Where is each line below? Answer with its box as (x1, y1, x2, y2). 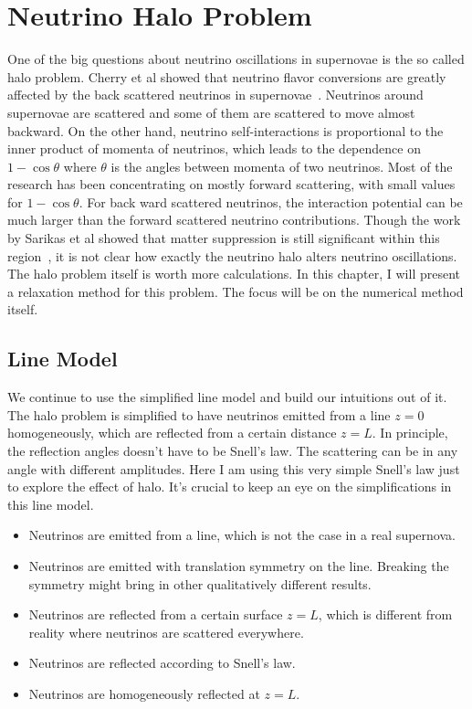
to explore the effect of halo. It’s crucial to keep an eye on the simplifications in (7, 477, 452, 496)
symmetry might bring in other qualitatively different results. (28, 574, 372, 593)
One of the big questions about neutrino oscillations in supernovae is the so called (7, 49, 465, 69)
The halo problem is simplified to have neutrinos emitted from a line (7, 405, 391, 424)
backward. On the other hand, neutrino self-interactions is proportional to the (7, 121, 444, 140)
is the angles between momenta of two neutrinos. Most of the (110, 156, 453, 175)
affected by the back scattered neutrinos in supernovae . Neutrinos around (7, 85, 424, 104)
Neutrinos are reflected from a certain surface (28, 605, 283, 624)
